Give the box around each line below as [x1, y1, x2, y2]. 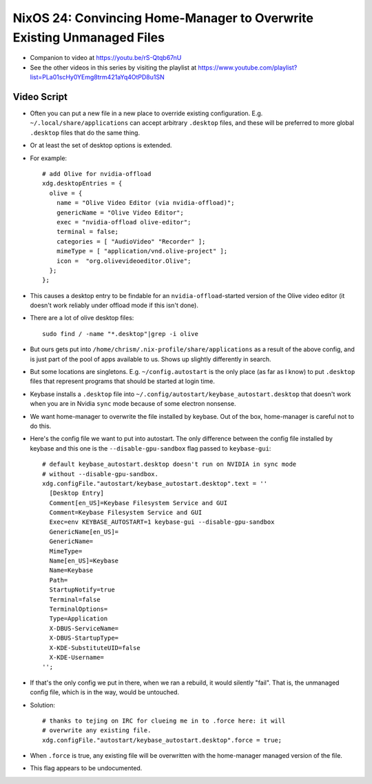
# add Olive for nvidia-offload [42, 170, 152, 177]
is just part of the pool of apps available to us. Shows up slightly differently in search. [30, 355, 271, 363]
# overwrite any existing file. [42, 727, 152, 734]
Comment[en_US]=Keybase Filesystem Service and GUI [49, 499, 227, 507]
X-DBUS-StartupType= [49, 634, 119, 642]
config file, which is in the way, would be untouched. [30, 688, 179, 696]
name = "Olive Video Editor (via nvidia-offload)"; [56, 199, 235, 207]
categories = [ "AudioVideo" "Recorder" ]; [56, 237, 206, 245]
